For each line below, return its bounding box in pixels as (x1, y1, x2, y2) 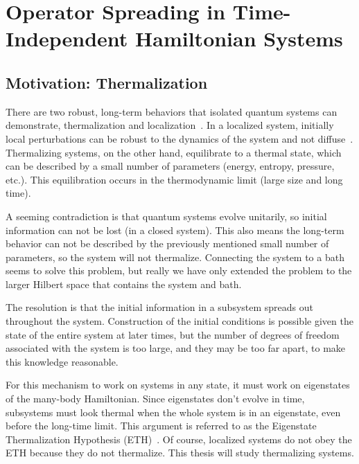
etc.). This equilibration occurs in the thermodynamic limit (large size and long (6, 172, 343, 186)
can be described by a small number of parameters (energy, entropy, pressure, (6, 159, 335, 173)
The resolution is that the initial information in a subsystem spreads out (6, 300, 314, 314)
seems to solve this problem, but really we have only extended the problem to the (6, 263, 352, 278)
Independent (6, 24, 128, 53)
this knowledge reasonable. (6, 354, 119, 368)
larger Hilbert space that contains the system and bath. (6, 276, 242, 291)
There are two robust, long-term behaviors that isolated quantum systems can (6, 104, 338, 118)
